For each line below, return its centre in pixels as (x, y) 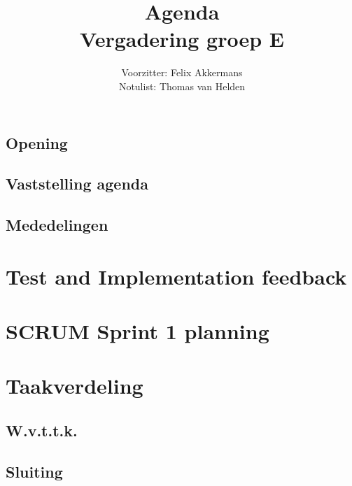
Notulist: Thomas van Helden (182, 86)
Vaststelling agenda (77, 184)
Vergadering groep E (182, 39)
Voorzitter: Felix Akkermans (182, 72)
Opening (37, 142)
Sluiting (34, 471)
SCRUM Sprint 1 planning (138, 331)
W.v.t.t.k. (42, 430)
